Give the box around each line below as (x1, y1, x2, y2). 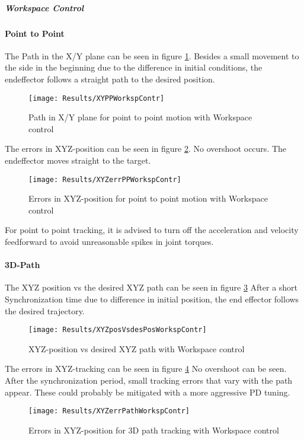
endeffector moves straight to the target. (5, 154, 151, 166)
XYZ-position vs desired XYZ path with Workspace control (28, 342, 245, 355)
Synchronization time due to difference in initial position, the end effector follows (5, 293, 299, 305)
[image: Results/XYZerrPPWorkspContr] (28, 175, 181, 184)
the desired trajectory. (5, 304, 85, 317)
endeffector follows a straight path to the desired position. (5, 72, 215, 85)
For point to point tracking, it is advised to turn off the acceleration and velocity (5, 224, 299, 236)
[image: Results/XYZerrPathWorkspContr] (28, 407, 190, 416)
